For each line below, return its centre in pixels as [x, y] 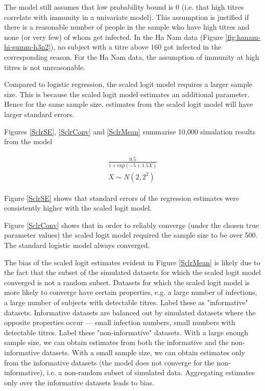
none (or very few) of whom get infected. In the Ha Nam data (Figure [114, 37]
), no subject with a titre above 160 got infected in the [136, 47]
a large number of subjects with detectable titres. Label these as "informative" [126, 302]
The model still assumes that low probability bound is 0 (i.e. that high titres [124, 7]
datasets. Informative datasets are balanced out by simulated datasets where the [130, 312]
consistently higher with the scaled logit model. [78, 208]
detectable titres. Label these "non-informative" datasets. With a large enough [126, 332]
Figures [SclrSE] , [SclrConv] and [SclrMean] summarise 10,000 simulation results [130, 131]
